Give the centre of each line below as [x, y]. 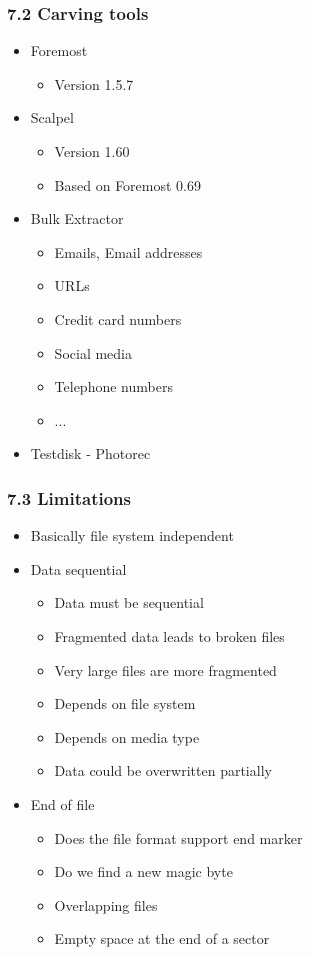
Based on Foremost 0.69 [127, 184]
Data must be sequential [129, 602]
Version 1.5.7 [94, 83]
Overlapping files [106, 904]
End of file [62, 803]
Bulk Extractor [77, 218]
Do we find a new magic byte [143, 871]
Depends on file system [125, 703]
